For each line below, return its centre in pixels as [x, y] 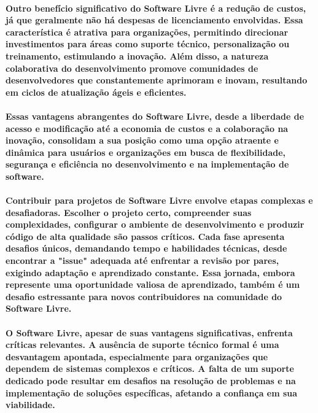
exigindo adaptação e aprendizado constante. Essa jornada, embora [150, 272]
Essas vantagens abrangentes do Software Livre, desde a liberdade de [155, 116]
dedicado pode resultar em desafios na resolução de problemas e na [151, 380]
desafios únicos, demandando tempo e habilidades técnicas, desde [146, 248]
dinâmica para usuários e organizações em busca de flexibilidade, [146, 152]
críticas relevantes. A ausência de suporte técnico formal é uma [142, 345]
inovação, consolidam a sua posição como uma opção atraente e [142, 140]
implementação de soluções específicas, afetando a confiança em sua [152, 392]
